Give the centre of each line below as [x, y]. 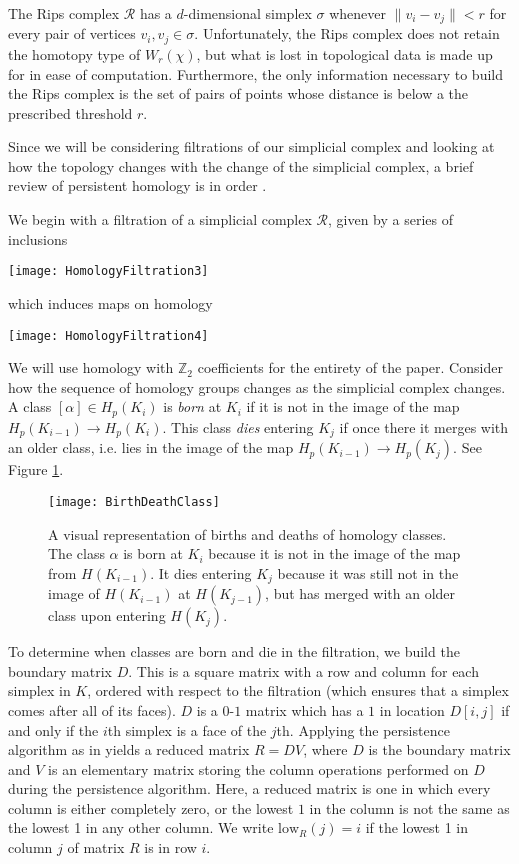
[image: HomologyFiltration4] [108, 335]
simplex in [39, 690]
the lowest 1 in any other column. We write [141, 827]
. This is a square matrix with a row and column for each [303, 670]
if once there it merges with [424, 426]
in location [412, 709]
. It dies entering [201, 572]
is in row [170, 847]
